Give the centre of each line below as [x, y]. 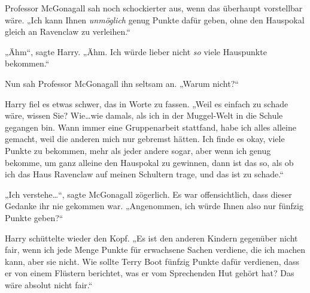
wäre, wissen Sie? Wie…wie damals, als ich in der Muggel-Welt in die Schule [144, 115]
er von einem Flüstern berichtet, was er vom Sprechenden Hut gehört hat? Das [150, 273]
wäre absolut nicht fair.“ [49, 284]
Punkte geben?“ [34, 217]
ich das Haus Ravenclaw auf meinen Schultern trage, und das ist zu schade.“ [144, 174]
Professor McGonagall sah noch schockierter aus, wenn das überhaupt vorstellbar [154, 8]
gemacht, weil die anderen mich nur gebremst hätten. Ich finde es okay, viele [145, 139]
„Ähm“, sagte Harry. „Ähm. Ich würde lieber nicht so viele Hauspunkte [136, 51]
